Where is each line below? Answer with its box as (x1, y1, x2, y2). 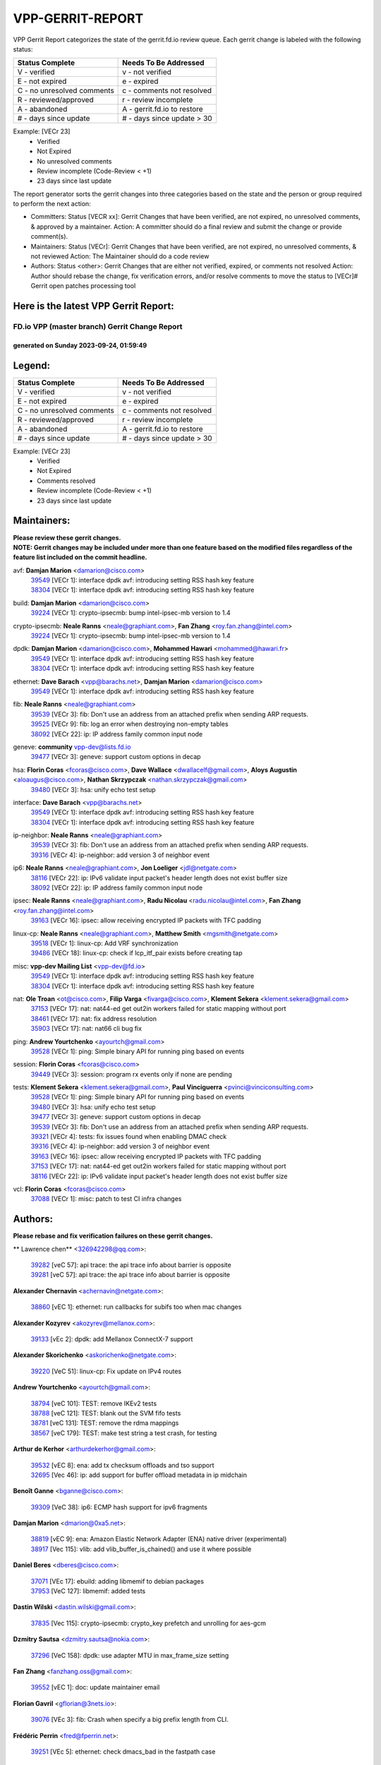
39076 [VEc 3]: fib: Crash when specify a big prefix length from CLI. (30, 1716, 229, 1724)
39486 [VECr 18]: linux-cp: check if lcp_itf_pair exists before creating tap (30, 949, 243, 957)
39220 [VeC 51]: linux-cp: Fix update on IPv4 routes (30, 1367, 182, 1375)
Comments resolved (37, 477, 96, 485)
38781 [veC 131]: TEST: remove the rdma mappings (30, 1419, 179, 1428)
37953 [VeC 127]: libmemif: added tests (30, 1587, 146, 1596)
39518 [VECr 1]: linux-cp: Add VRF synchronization (30, 939, 179, 947)
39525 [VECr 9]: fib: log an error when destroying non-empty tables (30, 720, 229, 729)
